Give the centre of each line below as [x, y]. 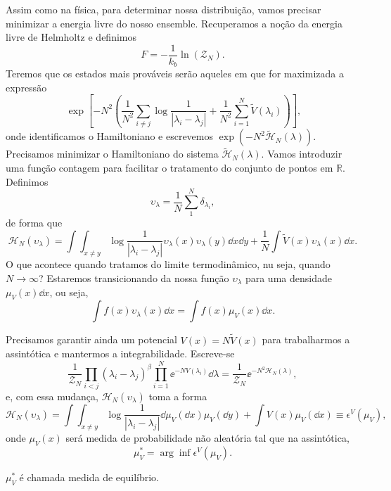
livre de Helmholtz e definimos [71, 37]
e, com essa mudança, [52, 396]
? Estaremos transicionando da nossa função [134, 278]
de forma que [34, 223]
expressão [26, 87]
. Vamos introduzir [302, 154]
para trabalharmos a [306, 339]
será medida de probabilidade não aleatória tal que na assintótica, [207, 438]
